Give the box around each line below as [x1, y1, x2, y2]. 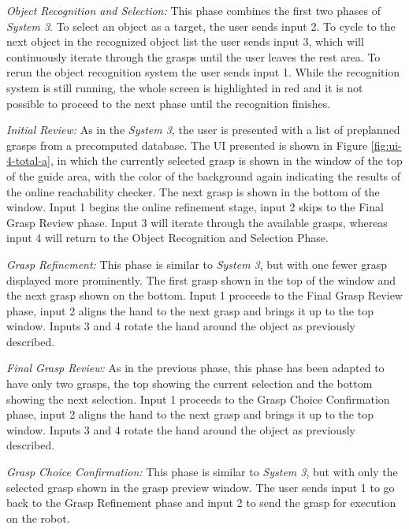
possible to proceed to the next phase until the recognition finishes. [6, 95, 331, 111]
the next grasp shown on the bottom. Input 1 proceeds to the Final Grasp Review [6, 287, 403, 304]
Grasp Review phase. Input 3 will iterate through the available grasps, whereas [6, 214, 388, 230]
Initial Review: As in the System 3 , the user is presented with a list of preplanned [6, 121, 400, 138]
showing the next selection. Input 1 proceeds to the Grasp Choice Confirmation [6, 390, 390, 407]
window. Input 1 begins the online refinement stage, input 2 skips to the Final [6, 199, 384, 215]
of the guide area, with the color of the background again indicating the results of [6, 167, 401, 184]
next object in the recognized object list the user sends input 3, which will [6, 33, 364, 50]
